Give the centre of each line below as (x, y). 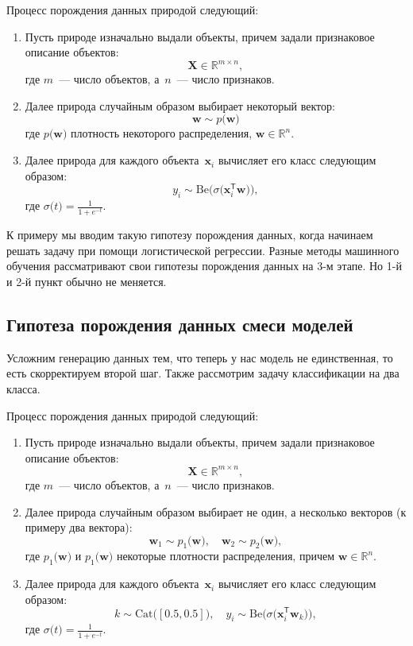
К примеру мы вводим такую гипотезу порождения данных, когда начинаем (190, 235)
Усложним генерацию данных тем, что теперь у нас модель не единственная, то (200, 357)
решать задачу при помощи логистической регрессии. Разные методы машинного (203, 250)
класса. (23, 389)
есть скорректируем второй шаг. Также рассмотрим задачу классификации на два (203, 373)
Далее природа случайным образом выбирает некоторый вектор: (180, 105)
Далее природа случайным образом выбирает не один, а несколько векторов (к (216, 511)
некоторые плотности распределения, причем (226, 556)
